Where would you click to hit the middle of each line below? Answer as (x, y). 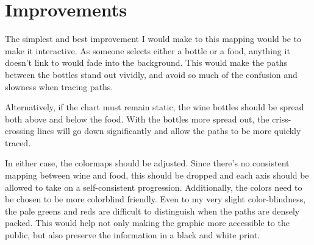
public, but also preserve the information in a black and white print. (133, 235)
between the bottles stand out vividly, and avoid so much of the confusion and (151, 74)
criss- (282, 119)
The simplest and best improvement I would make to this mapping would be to (153, 39)
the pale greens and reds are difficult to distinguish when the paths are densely (152, 211)
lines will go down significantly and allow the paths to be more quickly (169, 131)
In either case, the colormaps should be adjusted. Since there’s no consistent (147, 163)
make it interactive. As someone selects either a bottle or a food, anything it (148, 50)
